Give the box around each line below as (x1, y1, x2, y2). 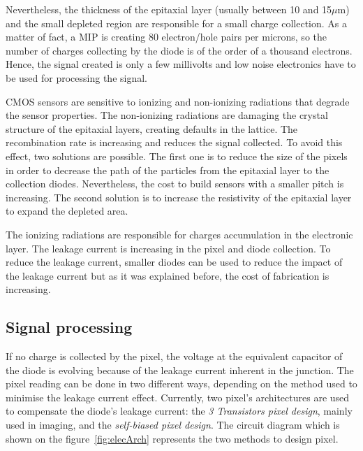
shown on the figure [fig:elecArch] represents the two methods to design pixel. (6, 431, 339, 445)
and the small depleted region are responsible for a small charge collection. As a (6, 15, 347, 30)
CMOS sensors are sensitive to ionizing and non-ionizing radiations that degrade (6, 94, 350, 108)
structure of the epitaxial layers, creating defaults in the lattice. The (6, 121, 298, 136)
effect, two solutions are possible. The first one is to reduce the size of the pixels (6, 148, 348, 163)
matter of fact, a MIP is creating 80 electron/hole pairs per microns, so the (6, 29, 327, 44)
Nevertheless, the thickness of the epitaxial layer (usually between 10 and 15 (6, 2, 332, 16)
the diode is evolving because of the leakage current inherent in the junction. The (6, 362, 354, 377)
